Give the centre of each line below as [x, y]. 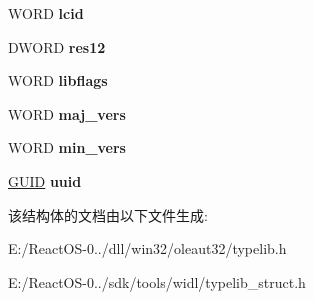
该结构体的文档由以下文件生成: [108, 214]
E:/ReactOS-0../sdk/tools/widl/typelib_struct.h [157, 281]
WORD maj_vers [67, 113]
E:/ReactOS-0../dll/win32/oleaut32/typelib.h [147, 248]
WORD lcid [46, 13]
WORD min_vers [67, 147]
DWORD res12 [57, 46]
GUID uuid [45, 180]
